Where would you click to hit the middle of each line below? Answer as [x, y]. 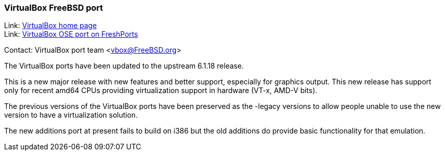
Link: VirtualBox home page [51, 26]
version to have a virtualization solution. [71, 115]
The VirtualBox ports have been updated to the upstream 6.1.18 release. [124, 66]
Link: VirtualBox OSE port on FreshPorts [71, 34]
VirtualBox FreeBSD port [54, 8]
